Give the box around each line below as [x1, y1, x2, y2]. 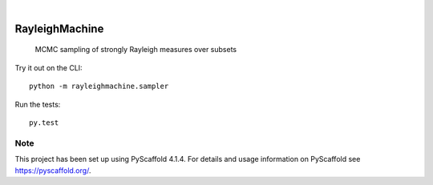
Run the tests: [14, 99, 61, 109]
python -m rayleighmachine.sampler [29, 82, 169, 91]
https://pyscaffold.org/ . [14, 165, 91, 175]
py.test [29, 118, 59, 127]
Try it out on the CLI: [14, 62, 83, 72]
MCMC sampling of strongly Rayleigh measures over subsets [34, 45, 237, 54]
